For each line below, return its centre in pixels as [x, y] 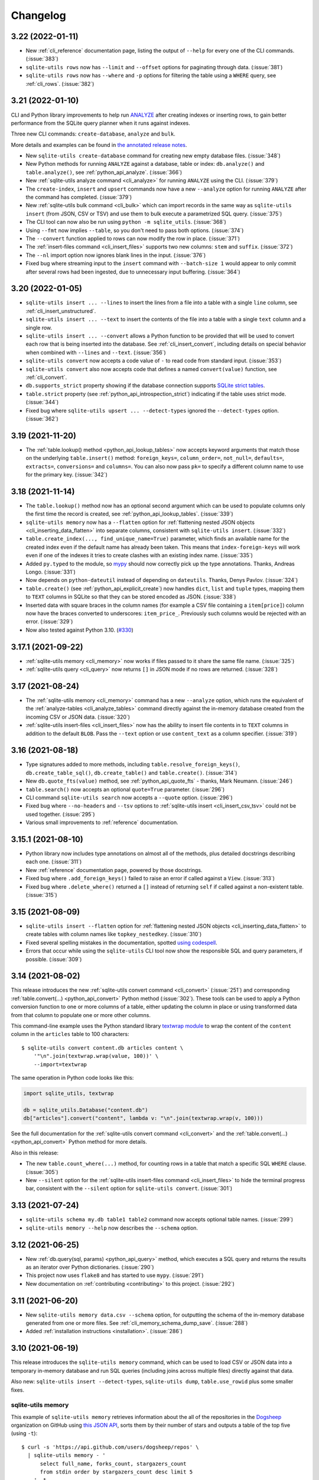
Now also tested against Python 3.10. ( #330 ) [80, 630]
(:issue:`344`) [42, 402]
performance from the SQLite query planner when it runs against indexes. [100, 123]
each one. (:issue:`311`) [54, 862]
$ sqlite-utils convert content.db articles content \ [102, 1048]
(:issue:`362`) [42, 419]
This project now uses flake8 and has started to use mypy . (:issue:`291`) [115, 1275]
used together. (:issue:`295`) [60, 814]
